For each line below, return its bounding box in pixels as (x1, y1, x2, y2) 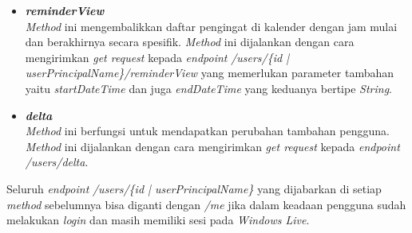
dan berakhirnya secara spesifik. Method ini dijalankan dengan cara (25, 33, 355, 50)
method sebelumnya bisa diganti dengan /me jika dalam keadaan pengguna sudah (6, 196, 406, 212)
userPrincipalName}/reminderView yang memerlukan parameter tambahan (25, 64, 394, 81)
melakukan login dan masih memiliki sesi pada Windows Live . (6, 212, 310, 228)
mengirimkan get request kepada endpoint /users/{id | (25, 49, 290, 65)
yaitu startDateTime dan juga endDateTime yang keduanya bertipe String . (25, 80, 392, 96)
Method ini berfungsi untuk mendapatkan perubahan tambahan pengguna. (25, 122, 390, 139)
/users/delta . (25, 153, 89, 170)
